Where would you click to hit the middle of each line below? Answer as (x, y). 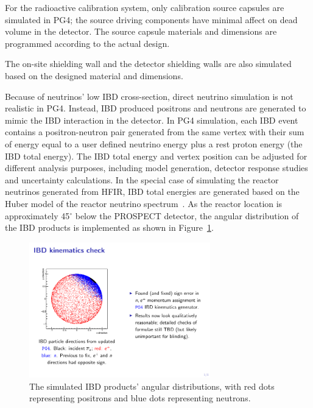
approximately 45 (37, 215)
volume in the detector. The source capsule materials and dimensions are (141, 31)
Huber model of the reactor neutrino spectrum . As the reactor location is (144, 203)
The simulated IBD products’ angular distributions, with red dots (152, 386)
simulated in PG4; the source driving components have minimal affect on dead (151, 19)
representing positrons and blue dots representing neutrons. (140, 398)
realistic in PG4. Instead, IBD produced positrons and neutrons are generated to (156, 108)
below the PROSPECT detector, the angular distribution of (187, 215)
